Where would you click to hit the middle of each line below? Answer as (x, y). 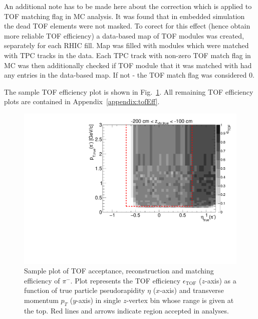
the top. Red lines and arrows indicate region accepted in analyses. (126, 310)
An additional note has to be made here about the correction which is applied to (128, 6)
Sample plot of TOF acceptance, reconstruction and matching (119, 271)
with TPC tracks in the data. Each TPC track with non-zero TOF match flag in (127, 55)
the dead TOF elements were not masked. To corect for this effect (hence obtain (127, 26)
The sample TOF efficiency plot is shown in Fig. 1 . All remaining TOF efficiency (129, 91)
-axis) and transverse (192, 290)
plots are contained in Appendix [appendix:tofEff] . (82, 101)
